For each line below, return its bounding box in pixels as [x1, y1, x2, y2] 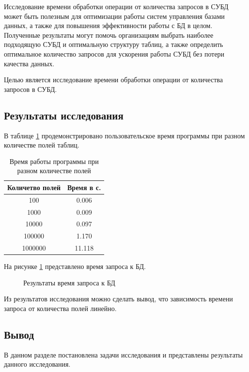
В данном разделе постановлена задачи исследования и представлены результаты [4, 349, 243, 359]
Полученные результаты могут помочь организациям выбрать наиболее [4, 30, 214, 40]
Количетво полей [7, 182, 61, 192]
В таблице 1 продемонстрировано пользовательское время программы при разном [4, 130, 245, 140]
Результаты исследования [4, 107, 124, 122]
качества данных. [4, 58, 55, 68]
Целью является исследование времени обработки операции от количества [4, 74, 223, 85]
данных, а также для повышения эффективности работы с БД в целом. [4, 20, 213, 30]
